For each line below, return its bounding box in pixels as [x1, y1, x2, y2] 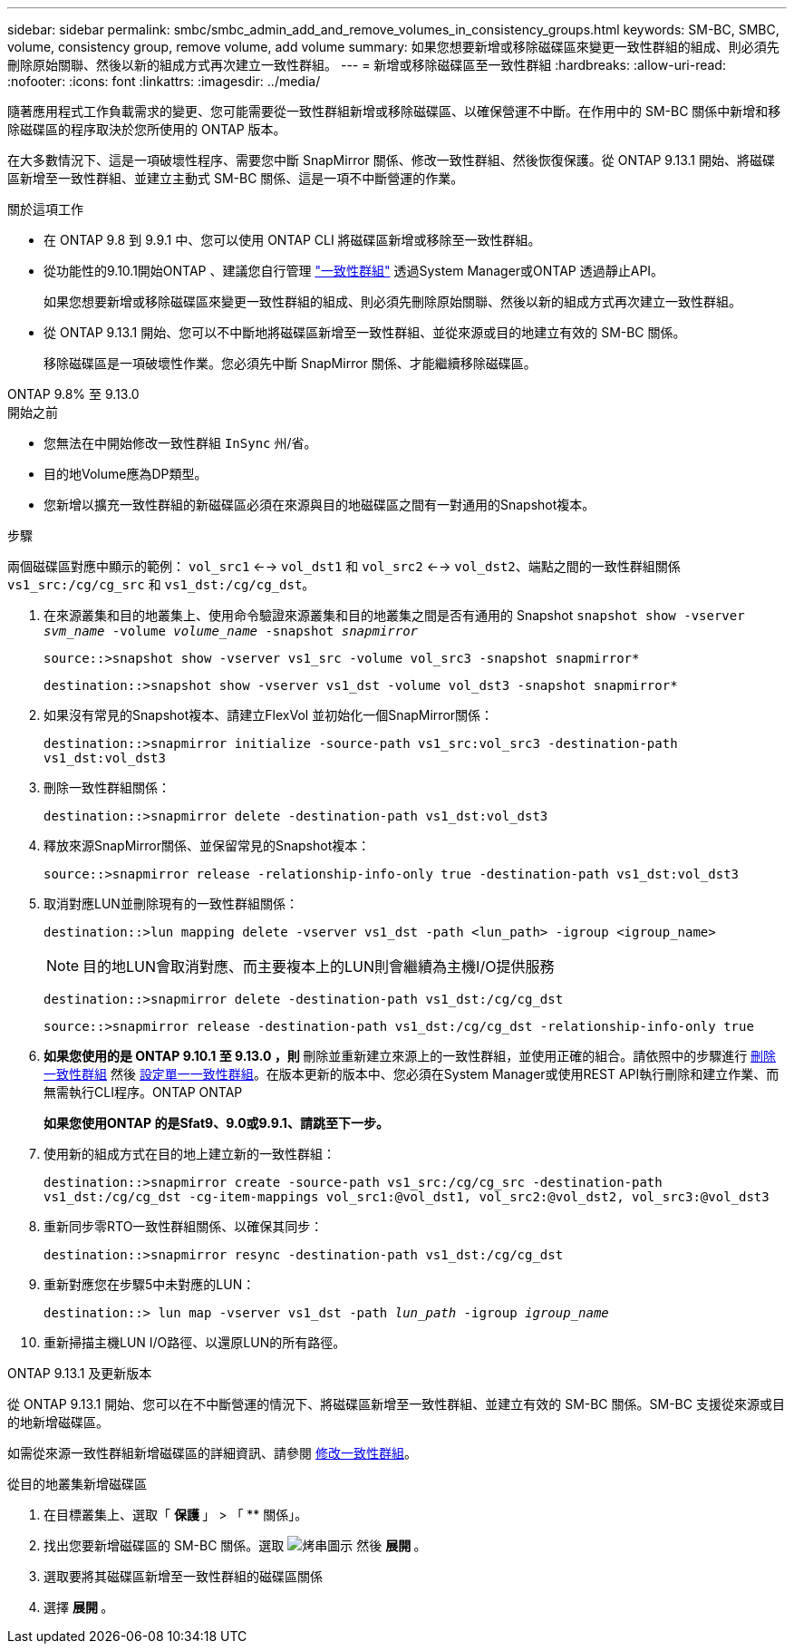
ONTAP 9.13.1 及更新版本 [7, 1365, 152, 1381]
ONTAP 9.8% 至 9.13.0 [7, 386, 140, 402]
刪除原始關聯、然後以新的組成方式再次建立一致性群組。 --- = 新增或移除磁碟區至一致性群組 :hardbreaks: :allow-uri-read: [7, 57, 726, 73]
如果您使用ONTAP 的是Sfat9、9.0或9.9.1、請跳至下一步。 [44, 1115, 389, 1131]
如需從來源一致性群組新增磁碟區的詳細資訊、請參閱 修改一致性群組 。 [7, 1445, 417, 1461]
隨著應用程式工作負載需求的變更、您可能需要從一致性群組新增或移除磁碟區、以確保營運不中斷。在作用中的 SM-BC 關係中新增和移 [7, 103, 781, 119]
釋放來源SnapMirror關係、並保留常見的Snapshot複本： [44, 838, 371, 853]
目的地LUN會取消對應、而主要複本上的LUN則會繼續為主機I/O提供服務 [82, 957, 555, 976]
